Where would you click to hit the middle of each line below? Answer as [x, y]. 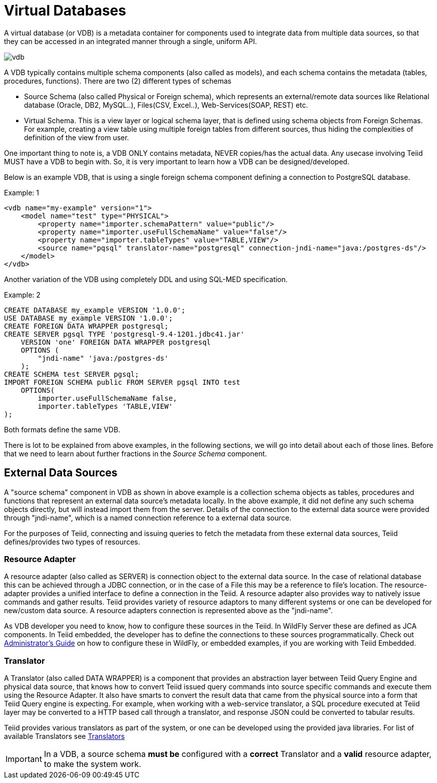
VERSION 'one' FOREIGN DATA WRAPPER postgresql [116, 342]
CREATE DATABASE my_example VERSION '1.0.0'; [95, 310]
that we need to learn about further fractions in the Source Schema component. [136, 453]
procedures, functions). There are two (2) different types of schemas [118, 81]
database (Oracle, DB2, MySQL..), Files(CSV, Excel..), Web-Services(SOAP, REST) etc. [166, 105]
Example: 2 [22, 295]
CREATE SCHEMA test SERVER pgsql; [72, 374]
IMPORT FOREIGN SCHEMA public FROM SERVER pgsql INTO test [122, 382]
